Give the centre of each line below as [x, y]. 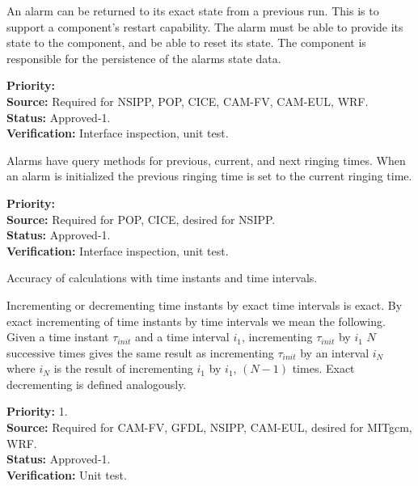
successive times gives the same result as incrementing [140, 352]
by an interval [335, 352]
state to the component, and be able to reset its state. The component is [186, 42]
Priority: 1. [37, 411]
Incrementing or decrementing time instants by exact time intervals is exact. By [205, 304]
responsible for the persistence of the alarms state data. [144, 58]
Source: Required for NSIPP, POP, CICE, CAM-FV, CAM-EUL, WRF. [188, 101]
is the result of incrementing [123, 368]
